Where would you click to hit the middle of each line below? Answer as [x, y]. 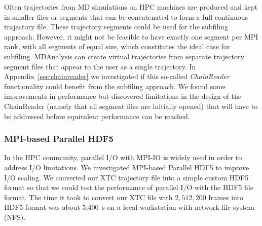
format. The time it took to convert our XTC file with [88, 197]
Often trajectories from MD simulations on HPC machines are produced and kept [131, 7]
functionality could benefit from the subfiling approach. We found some [115, 86]
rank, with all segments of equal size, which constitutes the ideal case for [117, 46]
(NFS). [15, 217]
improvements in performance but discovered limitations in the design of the [123, 96]
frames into [226, 197]
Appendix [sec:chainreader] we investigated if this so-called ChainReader [117, 76]
